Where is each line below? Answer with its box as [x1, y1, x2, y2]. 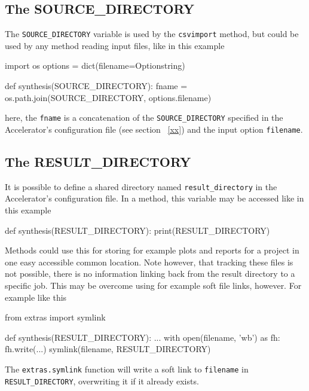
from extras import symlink [5, 311, 106, 323]
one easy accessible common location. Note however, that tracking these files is [5, 255, 293, 268]
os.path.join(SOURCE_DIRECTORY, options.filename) [5, 91, 212, 103]
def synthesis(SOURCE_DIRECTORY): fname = [5, 80, 188, 92]
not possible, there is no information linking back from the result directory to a [5, 267, 295, 280]
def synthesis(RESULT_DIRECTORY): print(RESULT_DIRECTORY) [5, 224, 270, 236]
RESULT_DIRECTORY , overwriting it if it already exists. [5, 374, 199, 387]
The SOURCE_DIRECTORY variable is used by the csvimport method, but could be [5, 28, 299, 40]
